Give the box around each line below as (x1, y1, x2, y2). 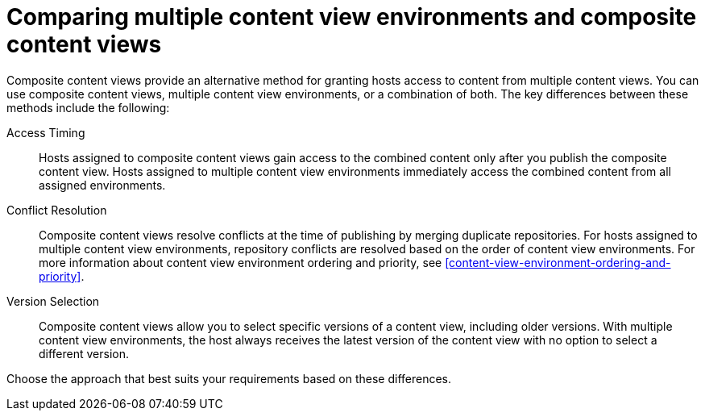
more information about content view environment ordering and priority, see (39, 255, 442, 269)
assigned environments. (39, 177, 166, 192)
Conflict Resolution (6, 202, 107, 217)
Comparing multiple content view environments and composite (6, 3, 697, 31)
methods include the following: (6, 100, 170, 115)
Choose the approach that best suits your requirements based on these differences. (6, 371, 452, 386)
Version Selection (6, 294, 100, 308)
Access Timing (6, 125, 85, 140)
